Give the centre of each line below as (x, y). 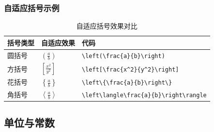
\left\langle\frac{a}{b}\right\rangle (144, 95)
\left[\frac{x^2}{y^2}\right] (130, 69)
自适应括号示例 (32, 7)
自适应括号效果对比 (107, 26)
